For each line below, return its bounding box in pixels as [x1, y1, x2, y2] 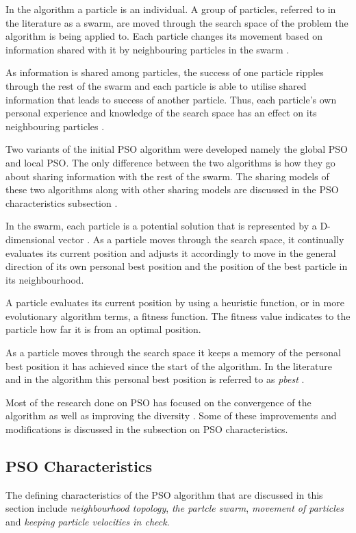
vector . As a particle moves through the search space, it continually [58, 232, 344, 246]
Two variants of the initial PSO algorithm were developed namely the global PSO [5, 142, 348, 156]
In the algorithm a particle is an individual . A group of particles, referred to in [5, 2, 336, 16]
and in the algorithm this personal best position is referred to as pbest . [5, 372, 305, 386]
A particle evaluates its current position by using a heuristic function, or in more [5, 295, 344, 310]
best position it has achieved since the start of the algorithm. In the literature [5, 358, 332, 373]
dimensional [5, 232, 55, 246]
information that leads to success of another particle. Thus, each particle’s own [5, 92, 337, 106]
